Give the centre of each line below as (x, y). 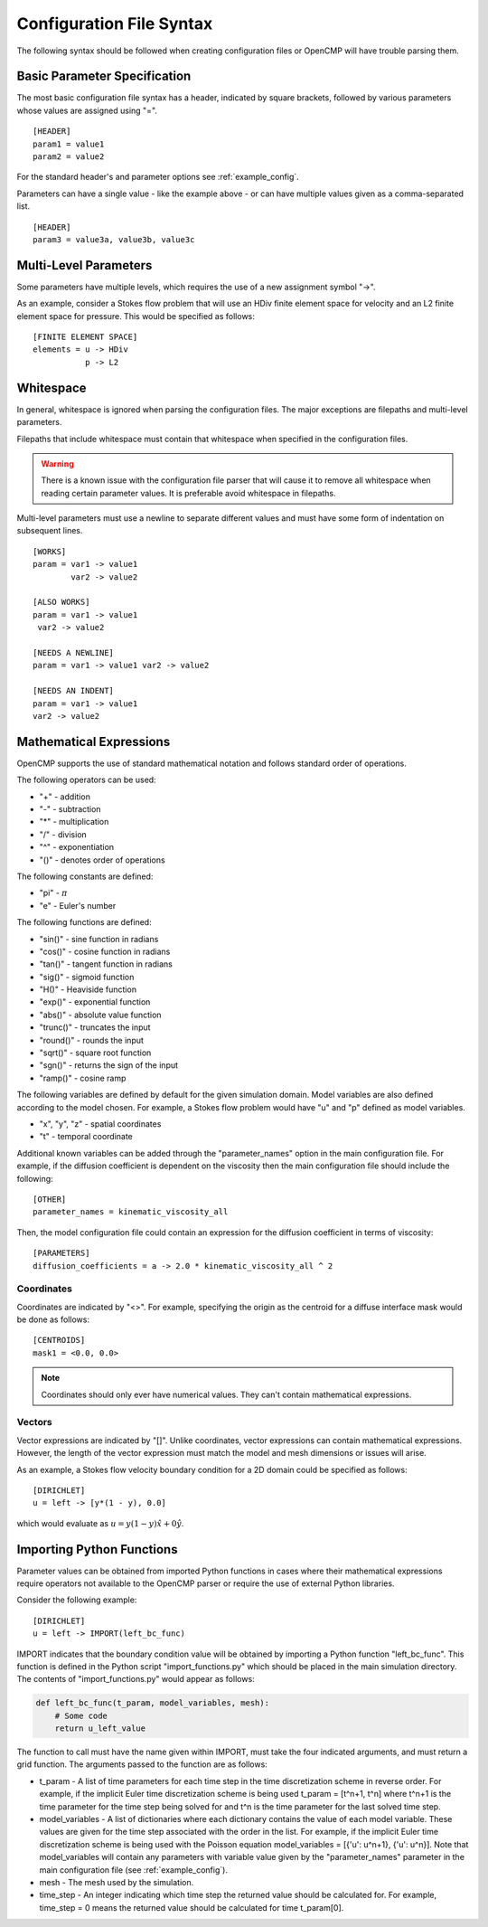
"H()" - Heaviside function (88, 989)
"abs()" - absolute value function (100, 1015)
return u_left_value (100, 1729)
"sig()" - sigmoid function (87, 977)
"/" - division (63, 834)
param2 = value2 (69, 157)
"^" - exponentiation (77, 847)
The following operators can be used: (87, 780)
